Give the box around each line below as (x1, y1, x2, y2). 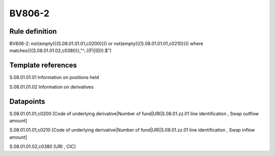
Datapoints (9, 97, 45, 106)
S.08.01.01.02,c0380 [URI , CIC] (9, 143, 76, 150)
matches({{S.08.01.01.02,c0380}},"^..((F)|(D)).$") (9, 47, 112, 54)
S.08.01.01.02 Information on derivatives (9, 84, 94, 90)
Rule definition (9, 27, 57, 36)
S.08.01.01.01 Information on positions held (9, 74, 99, 81)
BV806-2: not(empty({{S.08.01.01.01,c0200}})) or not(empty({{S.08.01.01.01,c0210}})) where (9, 41, 204, 47)
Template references (9, 61, 77, 70)
